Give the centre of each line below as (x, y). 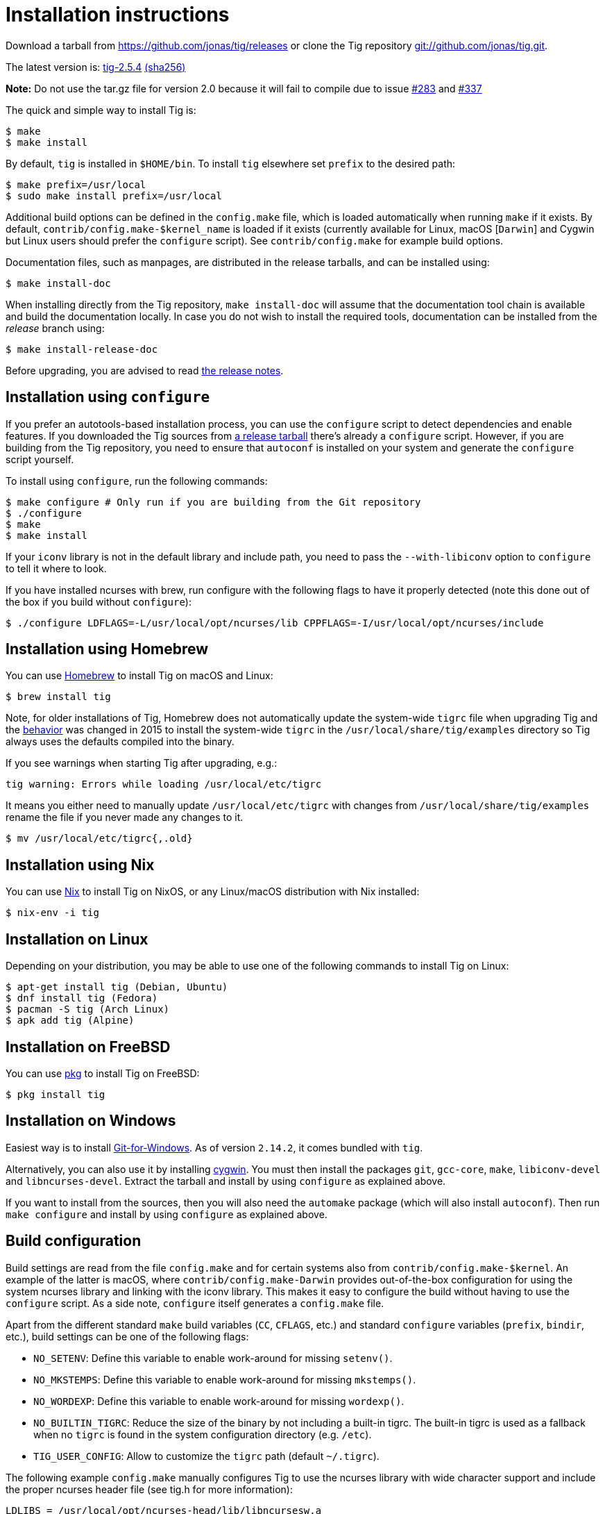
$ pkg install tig (56, 1094)
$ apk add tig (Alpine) (70, 1021)
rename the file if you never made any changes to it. (125, 817)
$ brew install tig (58, 697)
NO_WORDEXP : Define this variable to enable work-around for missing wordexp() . (219, 1401)
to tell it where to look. (56, 568)
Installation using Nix (80, 865)
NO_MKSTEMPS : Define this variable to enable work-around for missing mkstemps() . (225, 1379)
